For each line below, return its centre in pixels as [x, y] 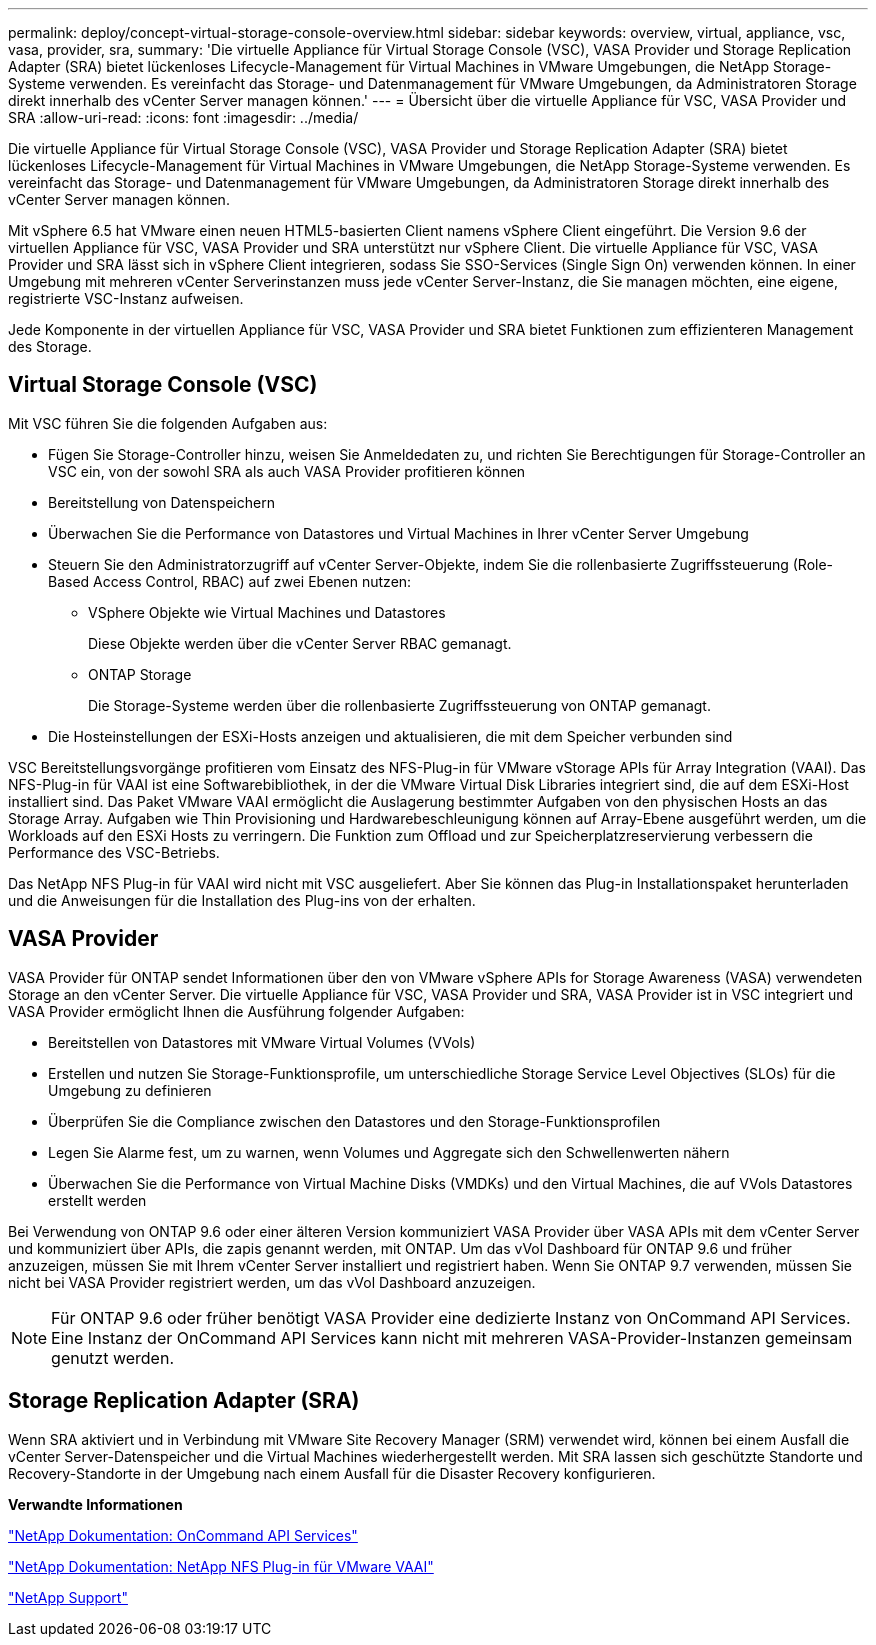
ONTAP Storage [140, 674]
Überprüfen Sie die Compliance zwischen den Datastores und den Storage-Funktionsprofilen [354, 1121]
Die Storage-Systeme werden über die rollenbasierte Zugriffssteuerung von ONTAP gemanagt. [399, 705]
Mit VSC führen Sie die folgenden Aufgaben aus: [168, 423]
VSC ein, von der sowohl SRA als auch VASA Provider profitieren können [287, 471]
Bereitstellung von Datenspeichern [161, 502]
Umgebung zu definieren [130, 1090]
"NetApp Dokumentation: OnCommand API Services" [183, 1535]
